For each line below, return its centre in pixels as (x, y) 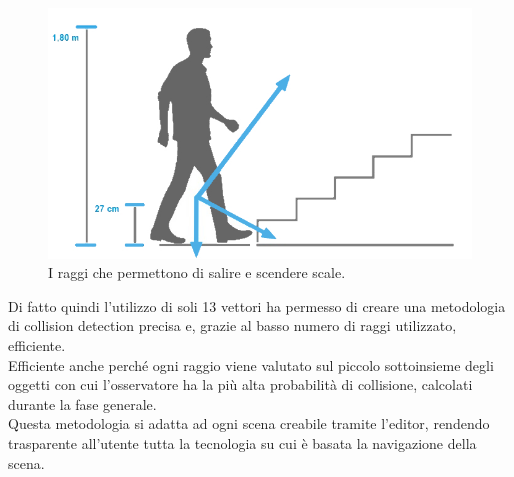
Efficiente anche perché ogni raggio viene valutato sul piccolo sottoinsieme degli (251, 364)
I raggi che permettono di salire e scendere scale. (197, 272)
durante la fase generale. (82, 403)
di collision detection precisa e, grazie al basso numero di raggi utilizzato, (232, 325)
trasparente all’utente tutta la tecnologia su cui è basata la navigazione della (242, 443)
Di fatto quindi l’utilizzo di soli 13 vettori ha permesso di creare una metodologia (257, 305)
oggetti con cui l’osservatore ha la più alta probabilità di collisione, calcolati (240, 384)
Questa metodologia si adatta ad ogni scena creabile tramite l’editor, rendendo (249, 423)
